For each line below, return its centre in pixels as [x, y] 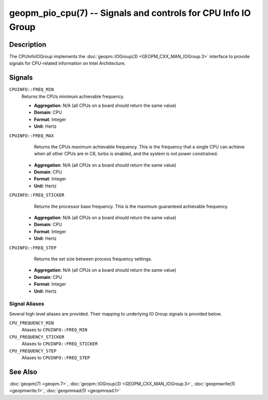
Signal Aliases [27, 304]
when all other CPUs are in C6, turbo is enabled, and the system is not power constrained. [126, 154]
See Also [23, 372]
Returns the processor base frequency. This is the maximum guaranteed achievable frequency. [131, 206]
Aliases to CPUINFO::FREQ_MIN [55, 330]
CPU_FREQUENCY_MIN [32, 323]
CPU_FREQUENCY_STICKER [37, 337]
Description [28, 44]
